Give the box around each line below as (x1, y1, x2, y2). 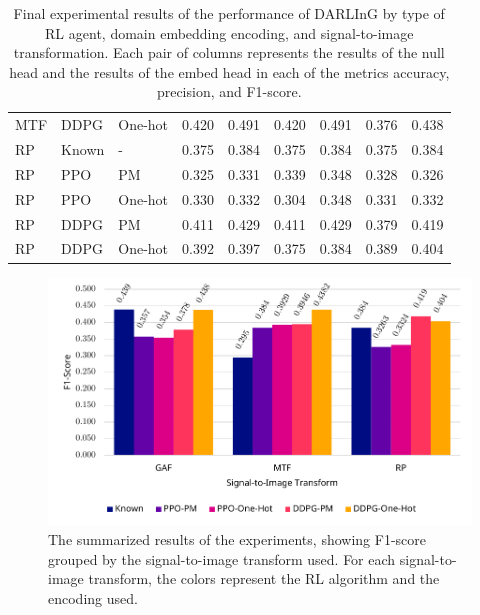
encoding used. (48, 587, 138, 608)
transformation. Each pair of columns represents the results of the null (13, 42, 445, 63)
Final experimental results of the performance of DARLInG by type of (13, 3, 445, 23)
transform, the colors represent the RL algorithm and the (88, 568, 440, 589)
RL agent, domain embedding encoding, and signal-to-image (45, 22, 414, 43)
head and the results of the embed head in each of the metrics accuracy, (9, 61, 450, 82)
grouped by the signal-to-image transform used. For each (48, 548, 396, 569)
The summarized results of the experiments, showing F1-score (48, 529, 426, 550)
